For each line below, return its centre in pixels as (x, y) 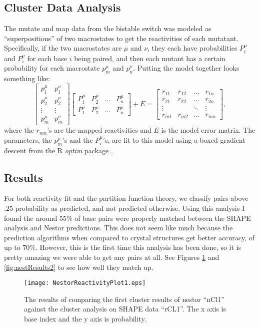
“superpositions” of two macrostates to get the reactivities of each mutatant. (121, 38)
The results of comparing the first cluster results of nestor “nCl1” (124, 299)
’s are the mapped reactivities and (99, 130)
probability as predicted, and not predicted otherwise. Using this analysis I (130, 208)
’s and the (77, 139)
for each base (47, 58)
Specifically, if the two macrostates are (63, 48)
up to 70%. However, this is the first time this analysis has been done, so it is (122, 247)
